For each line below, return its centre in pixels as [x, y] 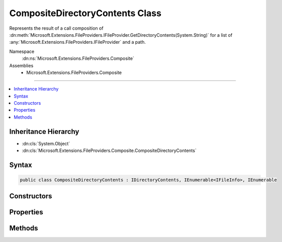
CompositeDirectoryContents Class [85, 13]
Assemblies [21, 65]
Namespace [22, 51]
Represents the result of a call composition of [56, 28]
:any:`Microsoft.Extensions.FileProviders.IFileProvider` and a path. [77, 42]
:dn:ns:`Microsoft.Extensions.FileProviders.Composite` [78, 58]
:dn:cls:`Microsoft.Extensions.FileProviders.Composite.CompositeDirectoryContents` [109, 150]
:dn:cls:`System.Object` [46, 143]
